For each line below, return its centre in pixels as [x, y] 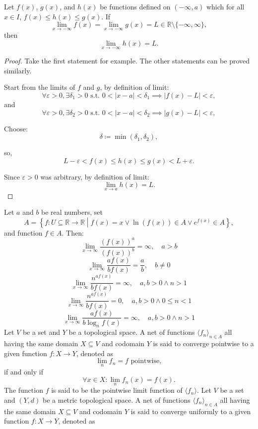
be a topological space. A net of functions [132, 332]
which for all [225, 6]
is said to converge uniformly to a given [191, 411]
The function [24, 390]
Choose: [16, 128]
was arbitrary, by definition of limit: [95, 176]
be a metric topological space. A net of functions [117, 399]
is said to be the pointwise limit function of [117, 390]
